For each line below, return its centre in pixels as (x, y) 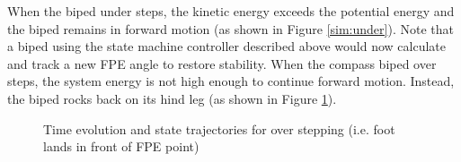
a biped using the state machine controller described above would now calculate (226, 46)
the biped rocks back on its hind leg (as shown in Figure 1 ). (172, 98)
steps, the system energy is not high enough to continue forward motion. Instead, (231, 81)
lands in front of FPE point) (121, 146)
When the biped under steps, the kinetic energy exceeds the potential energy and (231, 11)
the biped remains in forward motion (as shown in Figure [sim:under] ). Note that (230, 28)
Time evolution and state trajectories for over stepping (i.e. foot (219, 128)
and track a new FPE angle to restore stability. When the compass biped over (222, 63)
